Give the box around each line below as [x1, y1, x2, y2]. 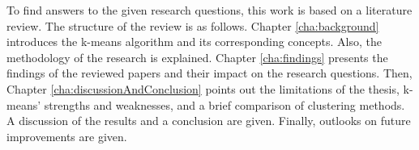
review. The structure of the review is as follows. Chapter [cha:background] [6, 17, 379, 34]
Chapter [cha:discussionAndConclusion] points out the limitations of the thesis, [6, 80, 400, 97]
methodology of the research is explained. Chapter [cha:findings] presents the [6, 48, 388, 65]
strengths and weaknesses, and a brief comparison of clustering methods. [44, 96, 405, 113]
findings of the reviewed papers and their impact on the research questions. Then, [6, 65, 413, 81]
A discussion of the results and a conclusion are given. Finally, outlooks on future [6, 112, 411, 129]
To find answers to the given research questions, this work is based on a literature [6, 2, 413, 18]
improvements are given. [6, 127, 127, 144]
